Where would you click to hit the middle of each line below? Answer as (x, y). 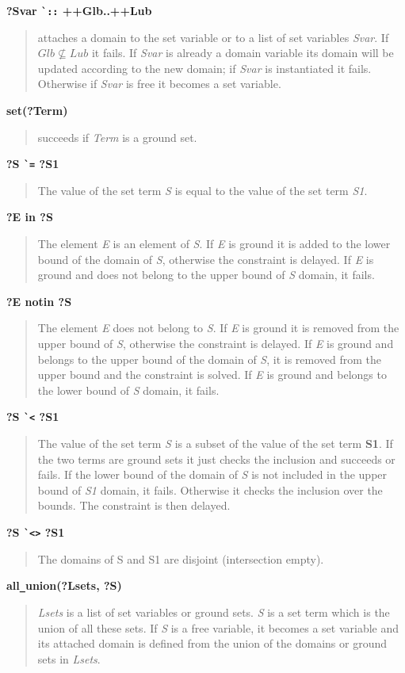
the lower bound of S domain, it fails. (128, 390)
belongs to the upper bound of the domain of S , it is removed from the (210, 359)
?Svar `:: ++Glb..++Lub (79, 10)
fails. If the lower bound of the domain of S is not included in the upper (212, 474)
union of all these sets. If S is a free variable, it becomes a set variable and (218, 627)
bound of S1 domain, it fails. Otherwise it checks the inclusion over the (210, 489)
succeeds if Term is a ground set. (117, 137)
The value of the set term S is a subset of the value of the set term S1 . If (215, 444)
